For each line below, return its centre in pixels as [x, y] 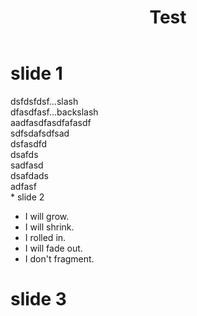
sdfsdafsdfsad [40, 133]
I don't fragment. [59, 258]
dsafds [24, 154]
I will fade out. [53, 248]
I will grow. [47, 216]
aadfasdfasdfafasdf [51, 122]
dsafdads [29, 175]
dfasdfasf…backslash [54, 112]
